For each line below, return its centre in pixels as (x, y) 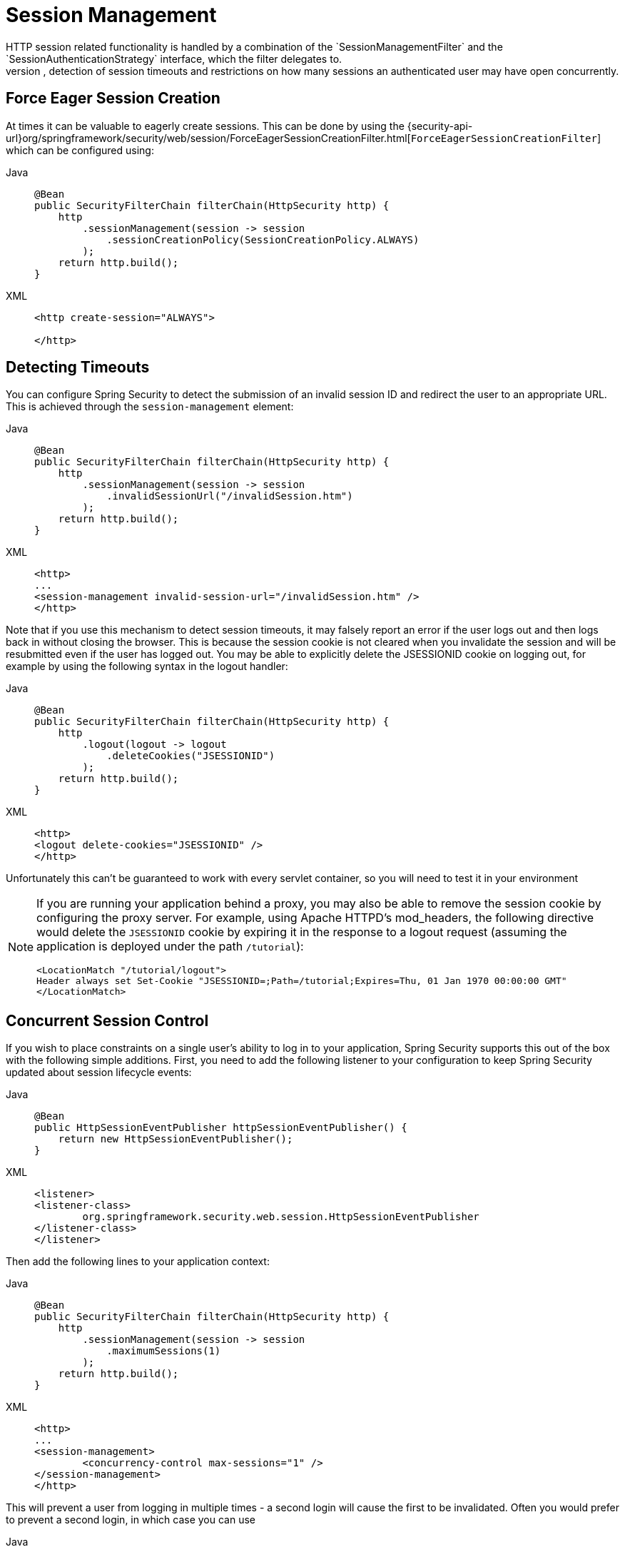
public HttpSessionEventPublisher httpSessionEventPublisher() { (221, 1128)
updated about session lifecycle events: (99, 1072)
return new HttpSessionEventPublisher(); (176, 1139)
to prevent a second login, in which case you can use (131, 1520)
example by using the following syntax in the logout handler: (147, 666)
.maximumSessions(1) (164, 1351)
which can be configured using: (80, 150)
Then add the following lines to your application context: (138, 1262)
